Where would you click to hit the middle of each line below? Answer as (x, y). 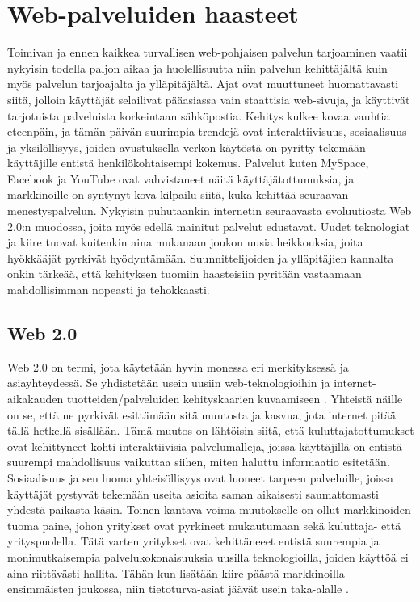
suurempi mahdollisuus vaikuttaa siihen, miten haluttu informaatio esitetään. (199, 462)
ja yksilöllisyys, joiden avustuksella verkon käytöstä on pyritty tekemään (187, 147)
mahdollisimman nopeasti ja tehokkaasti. (109, 290)
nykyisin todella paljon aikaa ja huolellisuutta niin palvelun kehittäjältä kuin (197, 67)
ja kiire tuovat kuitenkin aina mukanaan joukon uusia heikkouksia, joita (185, 242)
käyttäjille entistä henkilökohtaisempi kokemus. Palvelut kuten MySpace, (188, 163)
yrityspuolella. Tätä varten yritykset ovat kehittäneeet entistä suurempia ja (193, 541)
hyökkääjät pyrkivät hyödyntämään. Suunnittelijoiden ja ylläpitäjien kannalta (201, 257)
